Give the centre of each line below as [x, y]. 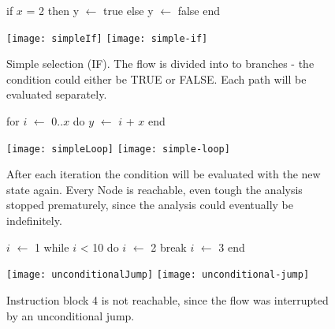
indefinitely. [34, 221]
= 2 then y [53, 10]
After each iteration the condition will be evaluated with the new [164, 174]
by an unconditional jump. [71, 315]
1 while [52, 247]
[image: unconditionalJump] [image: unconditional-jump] [158, 275]
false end [199, 10]
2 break [169, 247]
